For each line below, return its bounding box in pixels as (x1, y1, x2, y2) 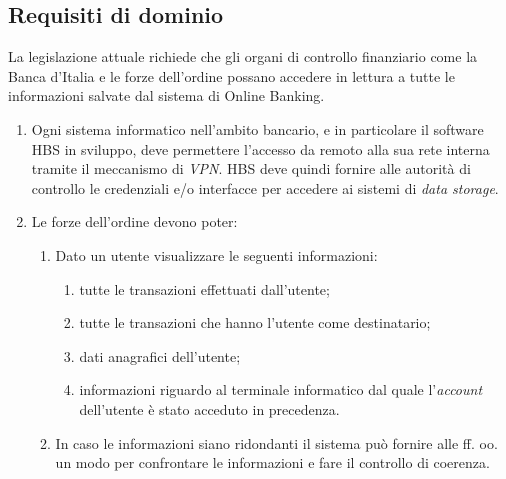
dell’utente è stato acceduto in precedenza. (79, 398, 340, 419)
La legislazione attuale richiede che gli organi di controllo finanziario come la (8, 46, 478, 67)
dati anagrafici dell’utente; (79, 345, 241, 366)
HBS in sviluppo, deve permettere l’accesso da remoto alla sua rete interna (31, 138, 490, 159)
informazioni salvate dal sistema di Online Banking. (8, 85, 325, 106)
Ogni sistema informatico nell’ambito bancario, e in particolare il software (31, 118, 484, 139)
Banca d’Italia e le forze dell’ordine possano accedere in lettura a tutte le (8, 65, 455, 86)
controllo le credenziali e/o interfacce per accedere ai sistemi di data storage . (31, 177, 499, 198)
